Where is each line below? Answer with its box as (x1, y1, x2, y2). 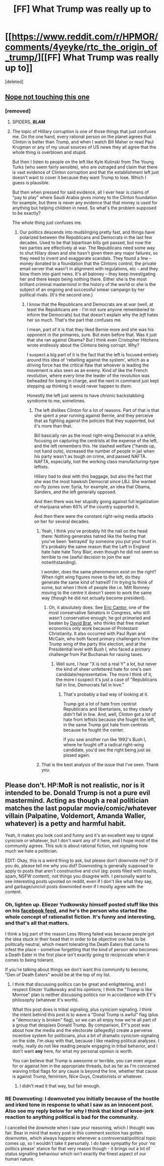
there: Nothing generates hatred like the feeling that (41, 533, 146, 539)
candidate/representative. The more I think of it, (56, 671, 153, 677)
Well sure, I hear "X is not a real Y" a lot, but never (56, 661, 157, 667)
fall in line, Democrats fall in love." (56, 682, 124, 687)
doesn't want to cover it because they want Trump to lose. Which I (12, 174, 146, 180)
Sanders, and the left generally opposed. (34, 489, 117, 495)
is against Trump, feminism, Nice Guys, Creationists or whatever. (12, 1073, 143, 1079)
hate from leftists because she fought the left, (63, 716, 156, 722)
